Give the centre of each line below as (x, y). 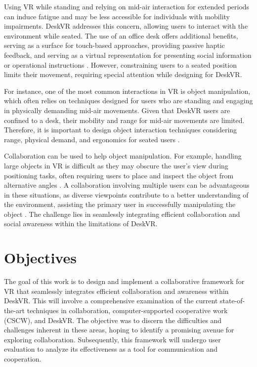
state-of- (233, 301)
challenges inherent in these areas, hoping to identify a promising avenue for (119, 330)
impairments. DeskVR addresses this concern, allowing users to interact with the (126, 26)
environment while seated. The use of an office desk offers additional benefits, (121, 35)
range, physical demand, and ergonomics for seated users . (92, 139)
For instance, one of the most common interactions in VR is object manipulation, (127, 91)
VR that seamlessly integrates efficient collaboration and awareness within (116, 291)
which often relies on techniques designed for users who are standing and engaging (128, 101)
